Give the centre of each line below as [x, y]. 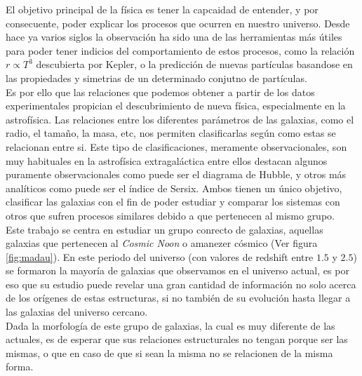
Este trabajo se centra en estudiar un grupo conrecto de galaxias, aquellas [165, 229]
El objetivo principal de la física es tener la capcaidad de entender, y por [162, 9]
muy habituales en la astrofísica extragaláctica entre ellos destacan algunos [167, 160]
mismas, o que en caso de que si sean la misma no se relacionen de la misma [169, 352]
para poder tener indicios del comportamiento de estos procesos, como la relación [180, 50]
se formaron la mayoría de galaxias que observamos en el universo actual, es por [177, 270]
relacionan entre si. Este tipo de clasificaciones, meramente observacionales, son [176, 146]
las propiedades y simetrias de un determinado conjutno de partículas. [156, 78]
